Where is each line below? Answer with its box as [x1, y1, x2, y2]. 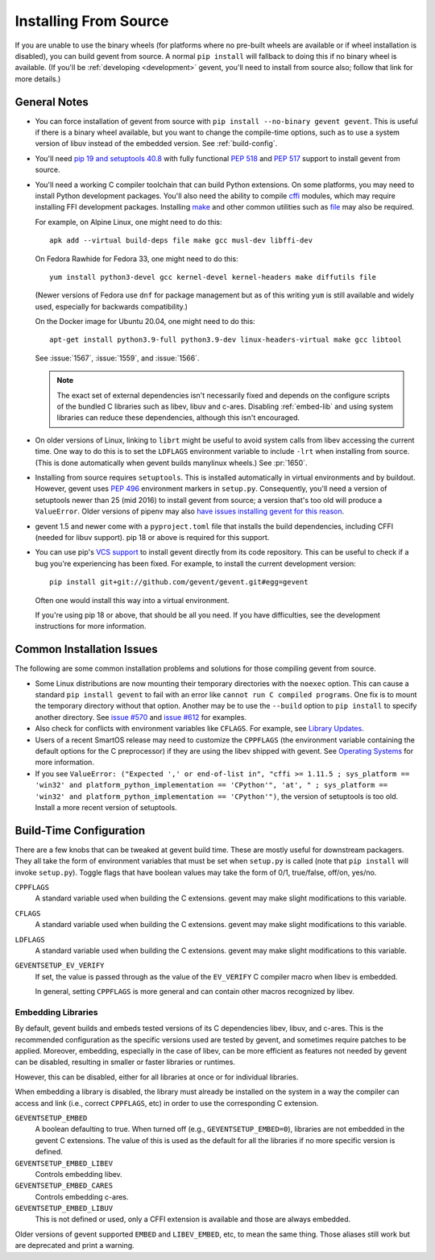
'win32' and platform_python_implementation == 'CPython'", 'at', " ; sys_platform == [35, 780, 388, 790]
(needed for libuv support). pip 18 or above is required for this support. [35, 532, 270, 542]
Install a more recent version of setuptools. [35, 802, 177, 812]
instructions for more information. [35, 622, 147, 631]
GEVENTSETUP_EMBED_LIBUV [14, 1204, 113, 1213]
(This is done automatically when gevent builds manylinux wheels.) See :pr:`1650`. [35, 458, 308, 468]
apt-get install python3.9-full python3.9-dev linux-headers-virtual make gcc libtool [49, 335, 402, 344]
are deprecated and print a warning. [14, 1241, 135, 1250]
